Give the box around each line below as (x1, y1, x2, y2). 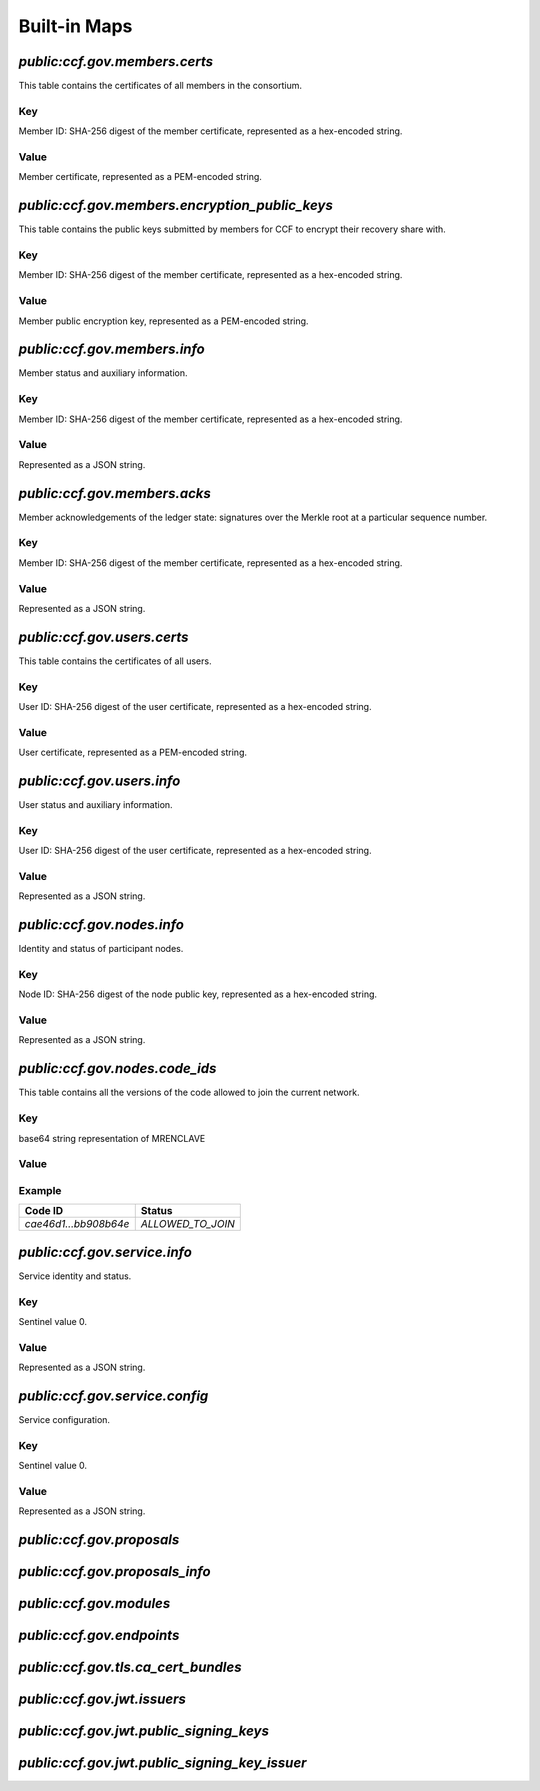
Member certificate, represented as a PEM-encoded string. (18, 171, 262, 183)
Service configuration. (18, 1413, 110, 1425)
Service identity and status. (18, 1270, 132, 1282)
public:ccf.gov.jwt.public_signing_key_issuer (18, 1755, 307, 1772)
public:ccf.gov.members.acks (18, 485, 212, 502)
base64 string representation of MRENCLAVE (18, 1132, 206, 1144)
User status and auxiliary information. (18, 799, 174, 810)
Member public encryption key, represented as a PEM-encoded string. (18, 315, 309, 327)
